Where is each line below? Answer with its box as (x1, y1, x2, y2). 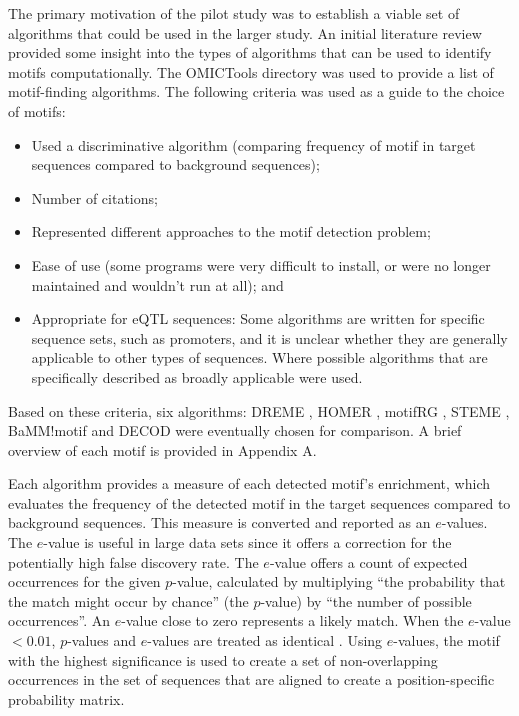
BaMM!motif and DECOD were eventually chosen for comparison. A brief (8, 420, 462, 441)
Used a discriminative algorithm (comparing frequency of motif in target (31, 134, 476, 155)
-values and (67, 630, 137, 651)
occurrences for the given (8, 571, 161, 592)
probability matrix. (8, 688, 125, 709)
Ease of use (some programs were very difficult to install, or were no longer (31, 254, 491, 275)
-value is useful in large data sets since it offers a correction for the (43, 532, 452, 553)
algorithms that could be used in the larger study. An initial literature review (8, 22, 482, 43)
